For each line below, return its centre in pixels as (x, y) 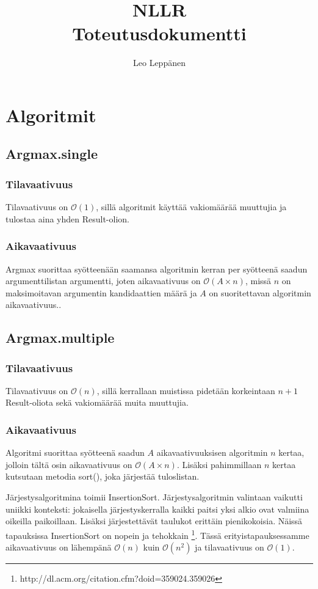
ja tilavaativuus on (229, 547)
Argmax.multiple (60, 338)
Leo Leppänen (159, 63)
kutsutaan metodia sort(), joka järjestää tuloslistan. (103, 476)
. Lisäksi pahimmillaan (219, 464)
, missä (258, 281)
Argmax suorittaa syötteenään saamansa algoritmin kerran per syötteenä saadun (157, 269)
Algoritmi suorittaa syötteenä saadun (75, 452)
